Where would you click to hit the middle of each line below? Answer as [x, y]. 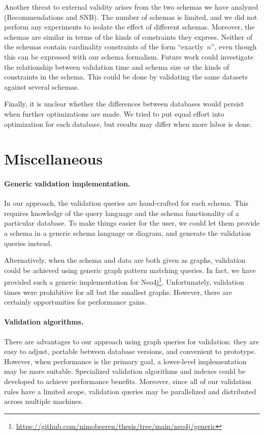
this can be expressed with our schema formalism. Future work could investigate [129, 56]
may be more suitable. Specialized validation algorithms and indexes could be [125, 371]
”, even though [234, 47]
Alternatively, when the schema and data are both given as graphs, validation [125, 260]
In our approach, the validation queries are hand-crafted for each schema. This [126, 203]
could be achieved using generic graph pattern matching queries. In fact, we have [130, 270]
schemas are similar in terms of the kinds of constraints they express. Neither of [128, 36]
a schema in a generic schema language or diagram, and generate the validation [127, 233]
